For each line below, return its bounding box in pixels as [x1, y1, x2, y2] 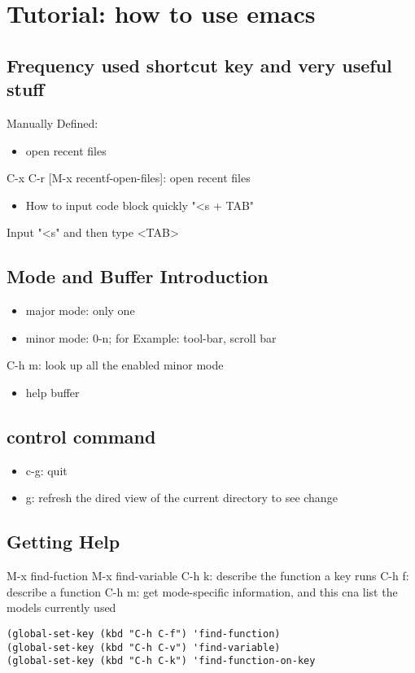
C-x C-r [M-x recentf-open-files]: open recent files [7, 169, 251, 186]
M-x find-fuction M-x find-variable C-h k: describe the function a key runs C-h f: [7, 567, 409, 584]
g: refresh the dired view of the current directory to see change [25, 489, 338, 506]
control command [7, 423, 156, 448]
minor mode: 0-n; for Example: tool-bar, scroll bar [25, 329, 277, 346]
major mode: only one [25, 302, 135, 319]
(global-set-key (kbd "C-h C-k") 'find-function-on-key [7, 655, 316, 667]
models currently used [7, 599, 116, 616]
